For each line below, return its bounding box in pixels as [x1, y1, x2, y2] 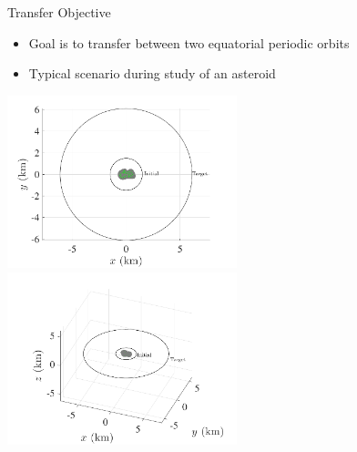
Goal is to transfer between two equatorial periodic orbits [28, 33, 350, 52]
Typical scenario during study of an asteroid [28, 64, 276, 83]
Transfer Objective [7, 3, 111, 21]
